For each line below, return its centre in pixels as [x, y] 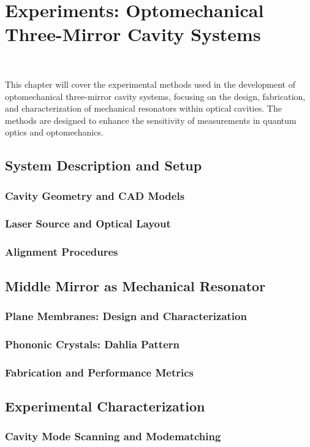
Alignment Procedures [62, 252]
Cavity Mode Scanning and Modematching [113, 436]
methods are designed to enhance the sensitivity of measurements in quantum [151, 120]
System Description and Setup [104, 165]
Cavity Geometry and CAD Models [95, 195]
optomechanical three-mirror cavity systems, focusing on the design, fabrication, [155, 96]
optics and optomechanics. [54, 132]
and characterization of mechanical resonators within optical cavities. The [143, 108]
